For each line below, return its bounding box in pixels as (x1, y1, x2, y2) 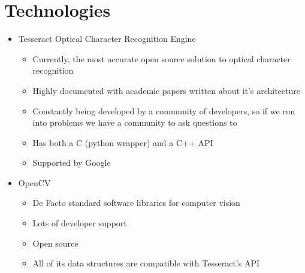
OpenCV (18, 176, 51, 189)
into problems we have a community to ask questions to (32, 116, 237, 129)
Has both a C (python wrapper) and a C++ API (32, 136, 213, 148)
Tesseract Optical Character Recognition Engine (18, 32, 196, 45)
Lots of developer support (32, 217, 127, 229)
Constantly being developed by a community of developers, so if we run (32, 104, 295, 117)
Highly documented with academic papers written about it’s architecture (32, 84, 300, 96)
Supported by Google (32, 156, 111, 169)
